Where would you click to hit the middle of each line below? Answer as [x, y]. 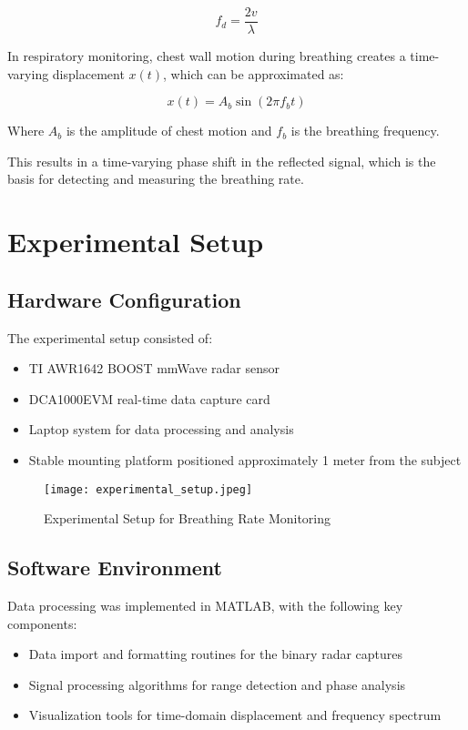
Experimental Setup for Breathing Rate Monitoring [188, 518]
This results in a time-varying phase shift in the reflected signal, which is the [222, 161]
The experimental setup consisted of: [110, 337]
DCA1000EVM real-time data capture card [149, 398]
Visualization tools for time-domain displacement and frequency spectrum [235, 715]
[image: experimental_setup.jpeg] [148, 489]
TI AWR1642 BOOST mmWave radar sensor [154, 368]
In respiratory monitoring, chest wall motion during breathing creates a [207, 56]
